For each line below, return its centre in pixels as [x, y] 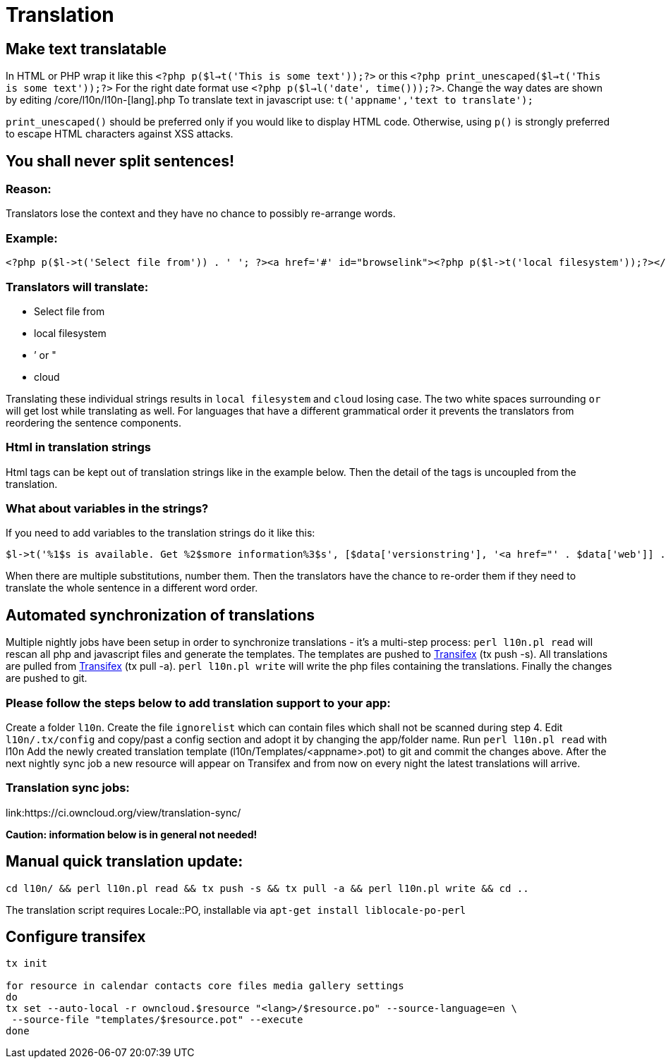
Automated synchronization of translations [160, 615]
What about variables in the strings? [107, 509]
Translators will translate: [77, 287]
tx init [27, 964]
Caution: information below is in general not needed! [132, 834]
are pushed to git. [47, 678]
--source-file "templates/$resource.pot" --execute [157, 1020]
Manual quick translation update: [125, 862]
